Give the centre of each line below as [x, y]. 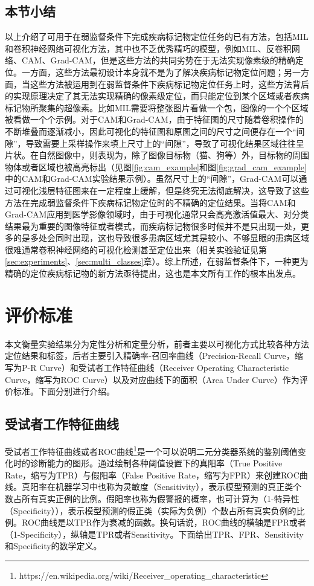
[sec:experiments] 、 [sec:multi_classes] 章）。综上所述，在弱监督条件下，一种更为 [157, 261]
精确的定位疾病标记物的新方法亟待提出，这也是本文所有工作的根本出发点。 [153, 273]
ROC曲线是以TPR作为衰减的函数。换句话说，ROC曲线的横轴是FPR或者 [164, 522]
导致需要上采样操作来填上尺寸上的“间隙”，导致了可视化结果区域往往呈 [165, 143]
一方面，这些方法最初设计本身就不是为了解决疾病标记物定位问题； [152, 72]
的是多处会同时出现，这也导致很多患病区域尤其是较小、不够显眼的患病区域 [161, 238]
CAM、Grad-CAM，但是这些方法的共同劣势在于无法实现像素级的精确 [158, 60]
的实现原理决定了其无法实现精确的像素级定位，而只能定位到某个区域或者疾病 [157, 96]
